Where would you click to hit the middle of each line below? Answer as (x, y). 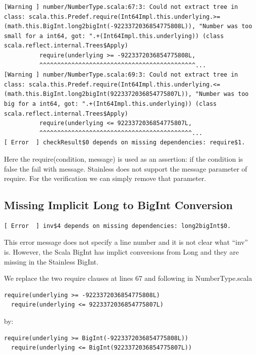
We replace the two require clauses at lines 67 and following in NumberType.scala (128, 278)
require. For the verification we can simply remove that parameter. (105, 178)
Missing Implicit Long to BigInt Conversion (118, 205)
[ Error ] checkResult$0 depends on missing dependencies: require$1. (125, 143)
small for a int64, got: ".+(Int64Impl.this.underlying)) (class (114, 36)
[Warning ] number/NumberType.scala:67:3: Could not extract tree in (121, 7)
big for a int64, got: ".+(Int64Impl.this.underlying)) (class (110, 104)
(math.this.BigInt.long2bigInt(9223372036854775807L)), (98, 94)
